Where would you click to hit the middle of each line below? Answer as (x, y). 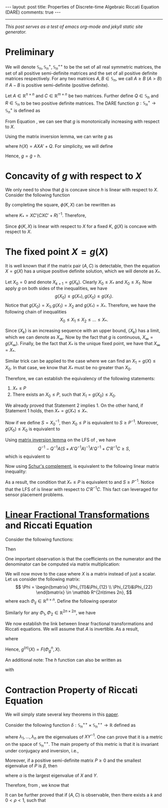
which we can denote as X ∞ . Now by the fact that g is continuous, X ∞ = (79, 338)
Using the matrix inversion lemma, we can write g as (59, 136)
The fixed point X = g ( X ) (57, 252)
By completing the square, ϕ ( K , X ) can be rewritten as (60, 205)
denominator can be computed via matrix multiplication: (63, 564)
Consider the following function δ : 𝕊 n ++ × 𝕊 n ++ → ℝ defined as (70, 725)
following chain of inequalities (36, 312)
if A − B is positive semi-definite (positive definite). (57, 85)
